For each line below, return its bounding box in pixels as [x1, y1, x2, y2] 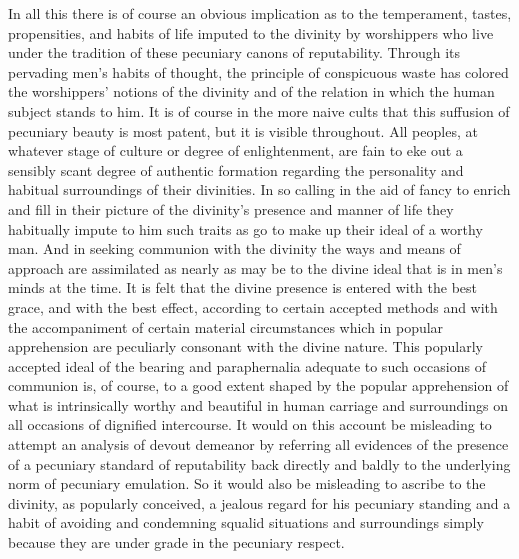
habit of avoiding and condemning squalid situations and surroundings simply [8, 512, 484, 533]
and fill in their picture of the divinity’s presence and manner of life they [8, 198, 454, 219]
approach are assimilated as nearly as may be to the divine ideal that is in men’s [8, 257, 503, 278]
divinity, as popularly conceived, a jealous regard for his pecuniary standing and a [8, 492, 511, 513]
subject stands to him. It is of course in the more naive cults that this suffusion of [8, 100, 510, 121]
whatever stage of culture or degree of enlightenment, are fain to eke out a [8, 140, 463, 161]
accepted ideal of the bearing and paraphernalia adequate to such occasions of [8, 355, 486, 376]
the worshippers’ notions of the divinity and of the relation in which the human [8, 81, 495, 102]
